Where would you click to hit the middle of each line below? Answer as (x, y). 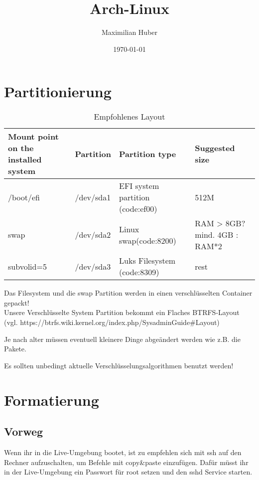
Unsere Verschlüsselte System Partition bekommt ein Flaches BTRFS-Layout (122, 312)
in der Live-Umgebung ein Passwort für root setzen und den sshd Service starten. (128, 472)
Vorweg (24, 431)
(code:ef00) (138, 209)
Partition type (148, 154)
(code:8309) (139, 272)
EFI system (139, 186)
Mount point (33, 137)
